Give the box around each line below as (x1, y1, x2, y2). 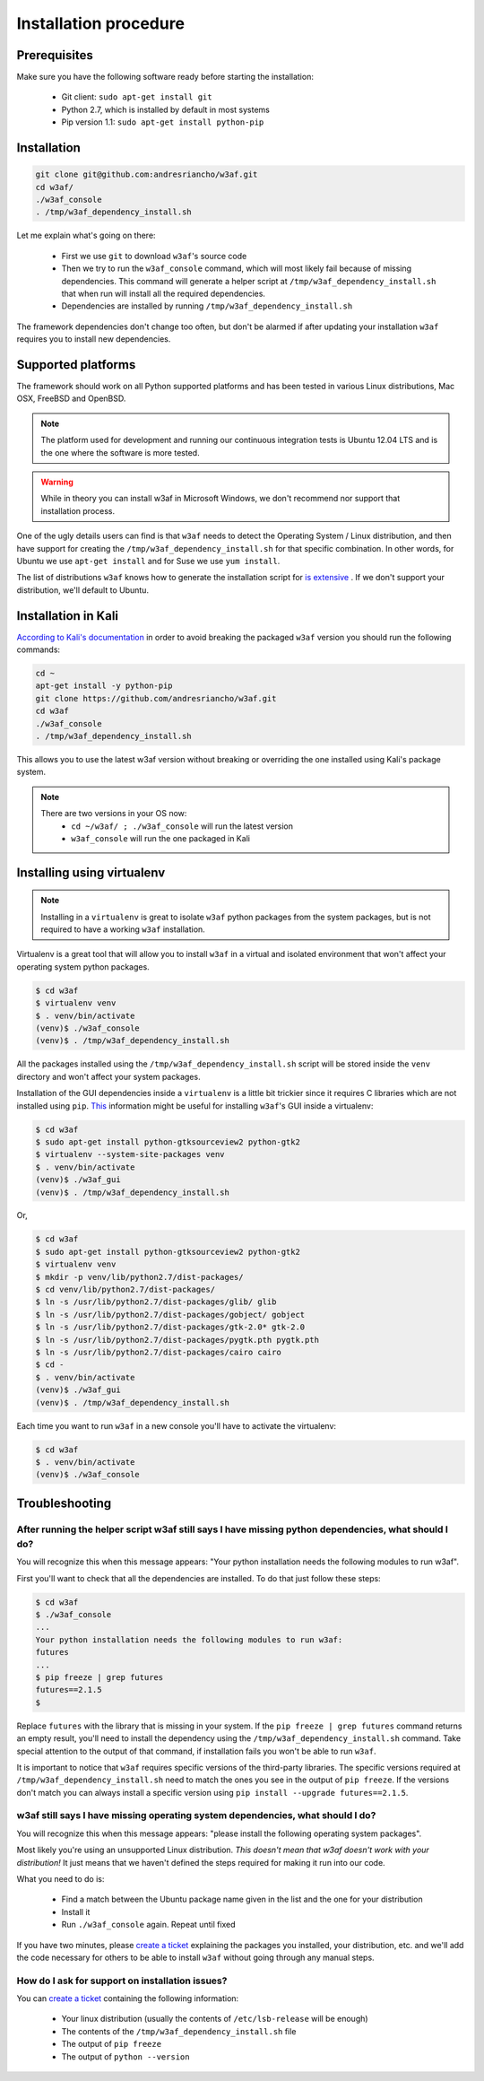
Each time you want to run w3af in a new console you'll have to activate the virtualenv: (16, 1420, 336, 1431)
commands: (16, 644, 61, 655)
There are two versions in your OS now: (40, 808, 187, 819)
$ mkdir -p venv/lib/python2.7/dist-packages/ (35, 1272, 244, 1282)
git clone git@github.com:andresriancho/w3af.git (35, 170, 258, 179)
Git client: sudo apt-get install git (61, 91, 212, 102)
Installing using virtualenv (16, 865, 166, 880)
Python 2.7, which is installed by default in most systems (61, 104, 271, 115)
